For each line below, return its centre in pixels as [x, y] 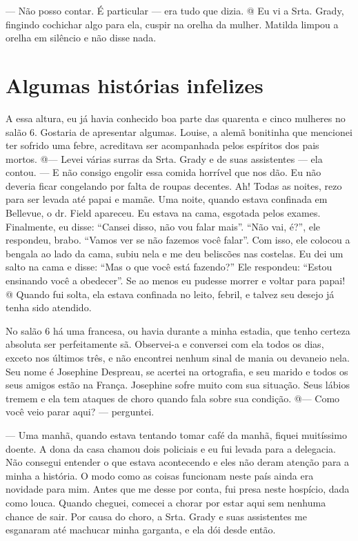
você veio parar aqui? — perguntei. [80, 412]
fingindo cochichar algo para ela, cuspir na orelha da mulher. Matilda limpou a [172, 24]
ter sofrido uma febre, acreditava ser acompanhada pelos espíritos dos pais [162, 145]
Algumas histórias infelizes [135, 85]
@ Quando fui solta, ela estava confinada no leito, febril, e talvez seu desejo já [170, 294]
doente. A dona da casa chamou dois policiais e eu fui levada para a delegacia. [171, 448]
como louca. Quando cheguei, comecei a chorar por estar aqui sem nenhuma [166, 502]
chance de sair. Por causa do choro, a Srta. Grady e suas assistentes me [156, 516]
